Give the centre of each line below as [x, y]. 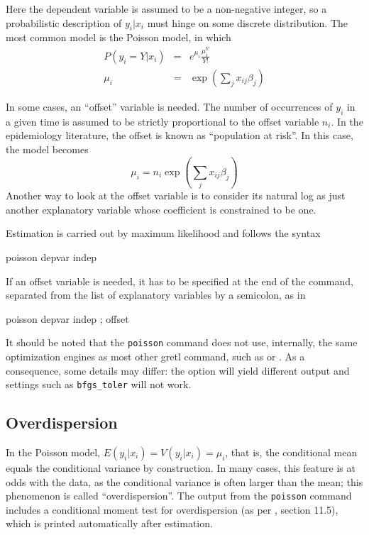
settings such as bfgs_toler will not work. [99, 384]
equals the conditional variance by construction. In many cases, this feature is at [181, 468]
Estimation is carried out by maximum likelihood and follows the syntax [163, 233]
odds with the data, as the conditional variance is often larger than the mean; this [184, 481]
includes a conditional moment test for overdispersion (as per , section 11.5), [172, 509]
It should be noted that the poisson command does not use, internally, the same [182, 342]
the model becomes [47, 149]
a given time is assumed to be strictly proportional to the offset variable [163, 121]
